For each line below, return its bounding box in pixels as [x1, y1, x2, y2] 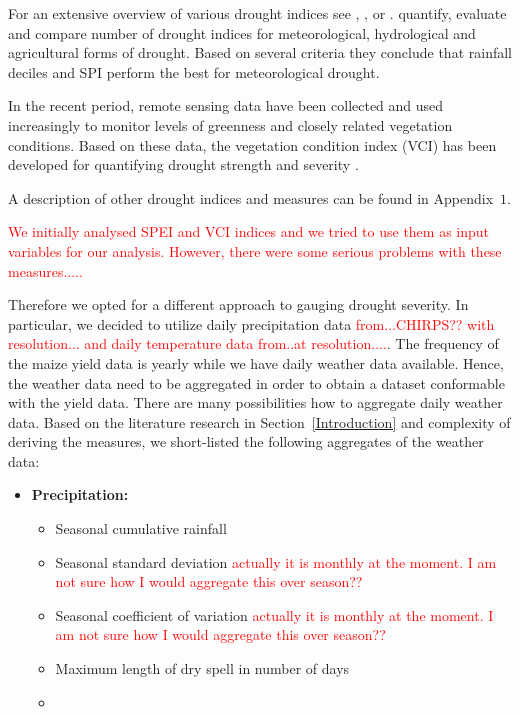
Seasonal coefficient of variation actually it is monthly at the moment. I [55, 604, 494, 625]
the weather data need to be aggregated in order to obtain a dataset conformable [8, 372, 505, 393]
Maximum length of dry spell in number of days [55, 658, 350, 679]
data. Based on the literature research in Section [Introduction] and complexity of [8, 411, 511, 432]
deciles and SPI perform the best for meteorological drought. [8, 61, 380, 82]
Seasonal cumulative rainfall [55, 518, 227, 539]
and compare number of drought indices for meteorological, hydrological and [8, 22, 476, 43]
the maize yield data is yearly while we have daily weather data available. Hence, [8, 352, 504, 373]
